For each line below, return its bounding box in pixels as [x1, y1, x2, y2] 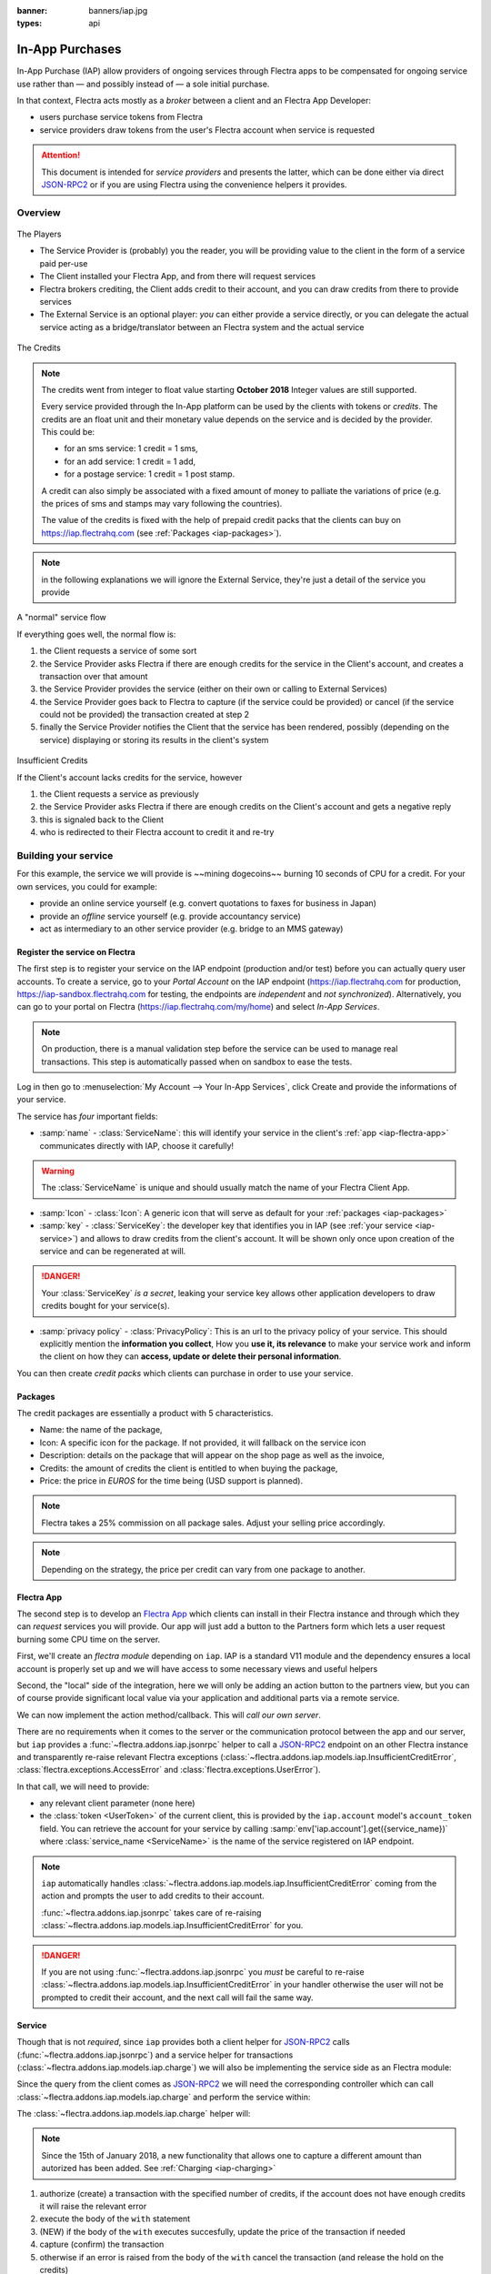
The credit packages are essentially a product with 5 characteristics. [16, 1408, 274, 1419]
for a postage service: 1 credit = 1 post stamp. [64, 468, 235, 479]
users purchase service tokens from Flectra [39, 112, 204, 123]
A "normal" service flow [16, 612, 106, 623]
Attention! [41, 150, 81, 161]
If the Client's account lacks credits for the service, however [16, 771, 243, 782]
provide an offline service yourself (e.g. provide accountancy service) [39, 911, 301, 921]
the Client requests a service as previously [39, 789, 199, 800]
